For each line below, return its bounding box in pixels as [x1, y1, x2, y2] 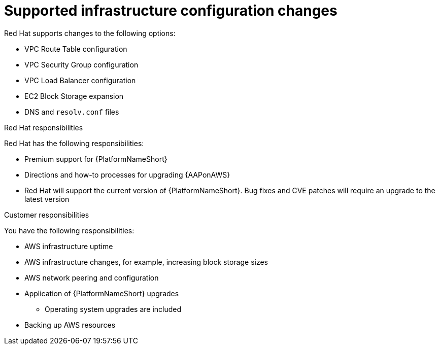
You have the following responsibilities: [4, 226, 134, 235]
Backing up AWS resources [24, 320, 116, 329]
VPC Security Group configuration [24, 60, 139, 69]
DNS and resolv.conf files [24, 107, 119, 116]
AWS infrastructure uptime [24, 241, 113, 251]
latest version [24, 194, 70, 203]
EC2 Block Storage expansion [24, 91, 124, 100]
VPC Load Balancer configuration [24, 76, 136, 85]
